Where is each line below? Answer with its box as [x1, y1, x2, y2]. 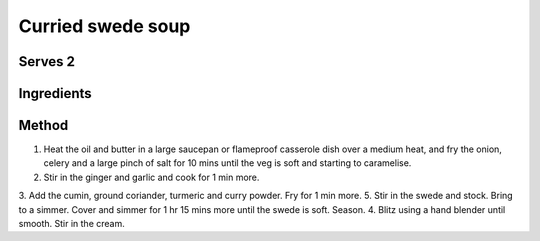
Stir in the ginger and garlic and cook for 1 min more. [43, 171, 260, 183]
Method [18, 117, 69, 134]
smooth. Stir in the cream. [18, 218, 125, 230]
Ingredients [18, 85, 92, 102]
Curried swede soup [18, 15, 191, 37]
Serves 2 [18, 53, 75, 70]
